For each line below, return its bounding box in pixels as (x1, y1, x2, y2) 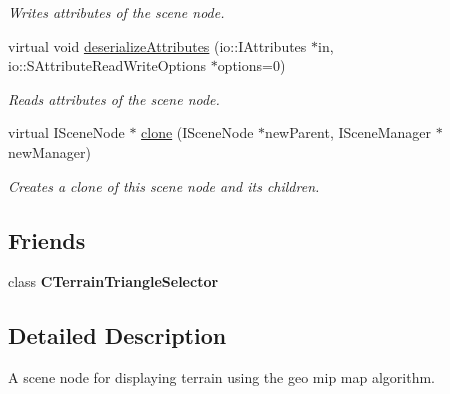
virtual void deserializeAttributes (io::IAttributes (8, 35, 307, 56)
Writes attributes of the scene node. (8, 2, 225, 22)
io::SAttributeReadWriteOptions (8, 55, 206, 76)
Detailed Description (8, 320, 227, 351)
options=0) (217, 55, 286, 76)
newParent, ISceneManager (265, 122, 432, 143)
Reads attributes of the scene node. (8, 88, 220, 109)
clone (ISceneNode (141, 122, 254, 143)
